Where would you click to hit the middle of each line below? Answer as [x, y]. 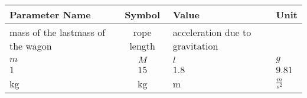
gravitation [195, 46]
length [142, 46]
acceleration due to [212, 32]
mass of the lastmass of [58, 32]
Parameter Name [50, 14]
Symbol [143, 14]
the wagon [31, 46]
